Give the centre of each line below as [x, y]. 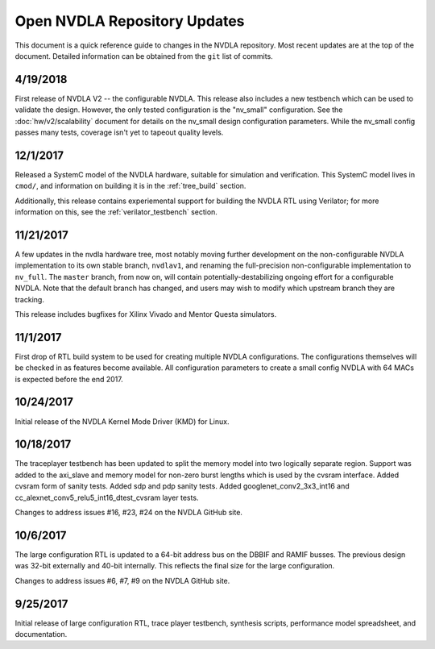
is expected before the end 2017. [69, 379]
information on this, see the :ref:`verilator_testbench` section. [116, 212]
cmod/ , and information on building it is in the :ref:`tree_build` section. [130, 186]
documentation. [41, 634]
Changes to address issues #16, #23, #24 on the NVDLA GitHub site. [129, 513]
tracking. [29, 299]
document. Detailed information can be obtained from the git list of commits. [144, 56]
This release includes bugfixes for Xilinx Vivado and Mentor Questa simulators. [146, 314]
